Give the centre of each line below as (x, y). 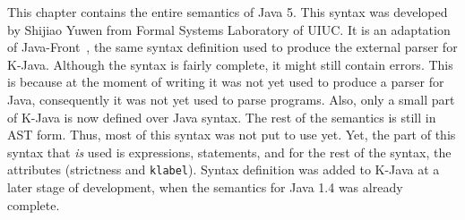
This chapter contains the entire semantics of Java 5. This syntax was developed (228, 12)
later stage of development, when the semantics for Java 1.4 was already (205, 187)
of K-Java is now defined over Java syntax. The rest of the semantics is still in (222, 117)
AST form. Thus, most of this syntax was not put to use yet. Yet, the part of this (232, 135)
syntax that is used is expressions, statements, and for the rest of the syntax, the (229, 152)
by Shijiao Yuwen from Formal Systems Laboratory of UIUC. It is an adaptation (229, 29)
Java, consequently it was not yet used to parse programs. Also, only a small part (231, 99)
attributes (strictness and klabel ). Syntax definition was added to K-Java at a (224, 169)
